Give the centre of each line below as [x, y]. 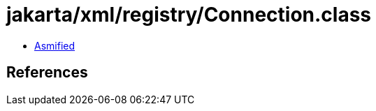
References [47, 73]
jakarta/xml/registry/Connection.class [189, 15]
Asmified [55, 45]
